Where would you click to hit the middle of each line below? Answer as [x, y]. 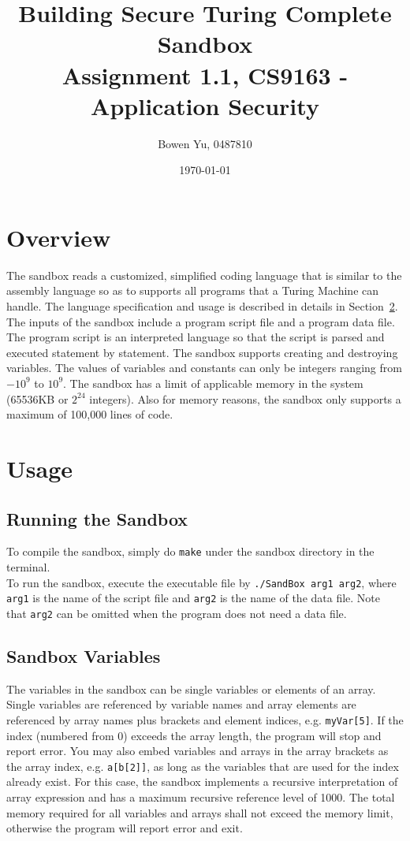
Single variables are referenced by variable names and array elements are [181, 704]
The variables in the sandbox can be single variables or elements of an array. [191, 688]
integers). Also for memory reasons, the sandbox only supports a [245, 398]
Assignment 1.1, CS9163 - [205, 74]
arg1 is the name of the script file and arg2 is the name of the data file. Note [194, 598]
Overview [59, 237]
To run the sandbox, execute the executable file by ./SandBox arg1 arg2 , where [201, 582]
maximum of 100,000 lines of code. [90, 414]
